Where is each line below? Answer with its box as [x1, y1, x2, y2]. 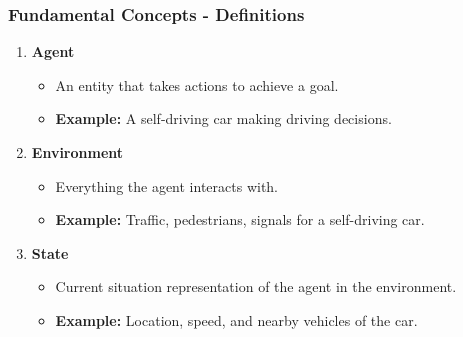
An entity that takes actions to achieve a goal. [55, 74, 339, 95]
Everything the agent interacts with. [55, 175, 279, 196]
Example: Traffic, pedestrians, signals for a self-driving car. [55, 209, 425, 230]
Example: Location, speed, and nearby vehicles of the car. [55, 309, 418, 330]
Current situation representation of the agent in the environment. [55, 276, 457, 297]
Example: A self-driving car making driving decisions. [55, 108, 392, 129]
